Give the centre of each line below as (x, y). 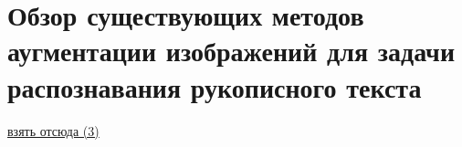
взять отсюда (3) (53, 130)
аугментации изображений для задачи (231, 51)
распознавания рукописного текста (215, 86)
